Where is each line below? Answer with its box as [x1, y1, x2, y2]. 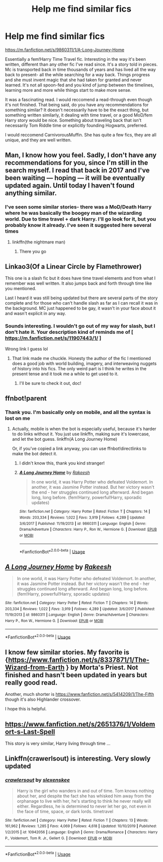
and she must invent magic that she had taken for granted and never [5, 77, 142, 83]
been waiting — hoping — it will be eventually [5, 174, 145, 182]
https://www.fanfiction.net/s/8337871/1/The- [8, 655, 149, 664]
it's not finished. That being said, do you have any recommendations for [5, 102, 149, 107]
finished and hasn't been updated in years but [5, 671, 147, 679]
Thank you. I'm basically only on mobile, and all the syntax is [5, 409, 151, 416]
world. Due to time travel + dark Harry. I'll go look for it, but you [5, 216, 156, 223]
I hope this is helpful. [5, 706, 47, 712]
